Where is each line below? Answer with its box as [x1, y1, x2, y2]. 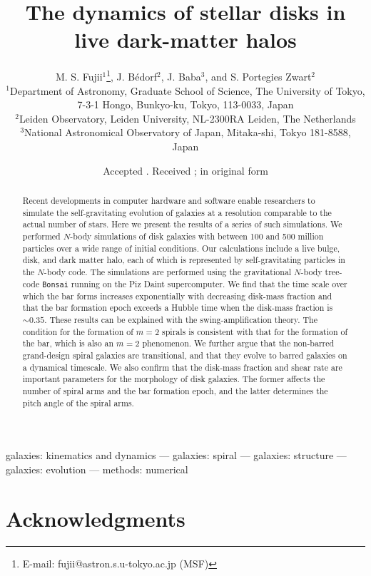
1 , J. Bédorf [106, 67, 158, 83]
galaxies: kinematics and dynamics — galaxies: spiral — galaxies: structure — [6, 448, 347, 463]
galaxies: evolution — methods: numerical [6, 461, 188, 476]
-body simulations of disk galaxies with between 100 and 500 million [70, 230, 324, 242]
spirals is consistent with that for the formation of [162, 325, 348, 337]
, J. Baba [161, 68, 201, 83]
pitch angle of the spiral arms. [22, 396, 134, 408]
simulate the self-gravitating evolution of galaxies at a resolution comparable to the [22, 206, 332, 218]
